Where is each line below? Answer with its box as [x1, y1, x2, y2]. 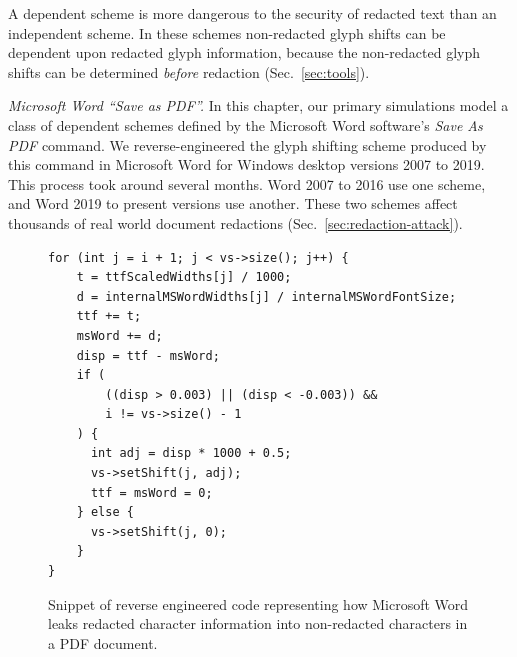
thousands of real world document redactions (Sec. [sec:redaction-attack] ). [8, 212, 463, 233]
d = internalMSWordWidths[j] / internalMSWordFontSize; [76, 289, 457, 304]
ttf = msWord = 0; [90, 485, 213, 500]
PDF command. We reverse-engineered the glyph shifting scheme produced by [8, 134, 487, 155]
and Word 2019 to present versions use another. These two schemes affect [8, 193, 458, 214]
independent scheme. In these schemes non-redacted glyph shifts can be [8, 22, 446, 43]
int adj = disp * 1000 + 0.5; [90, 446, 292, 461]
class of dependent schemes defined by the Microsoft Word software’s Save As [8, 114, 483, 135]
